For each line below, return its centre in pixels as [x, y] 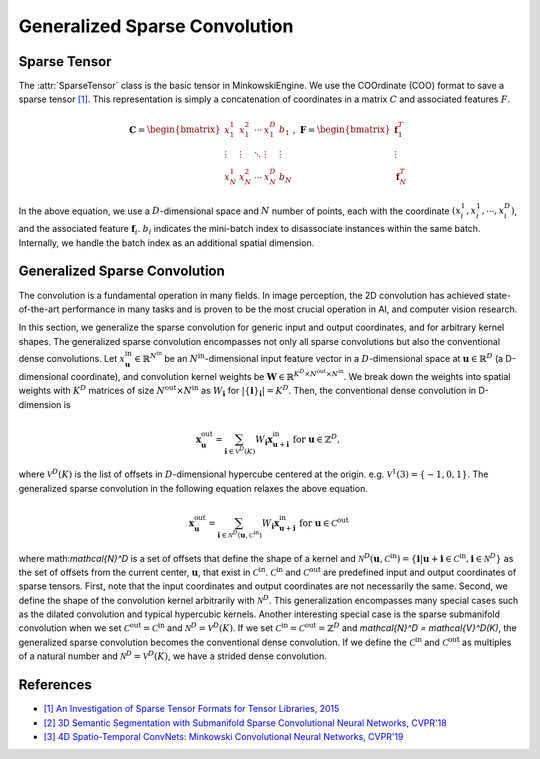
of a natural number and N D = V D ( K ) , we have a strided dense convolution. [172, 655]
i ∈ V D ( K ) [240, 450]
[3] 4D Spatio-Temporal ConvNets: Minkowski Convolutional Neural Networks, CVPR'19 [223, 736]
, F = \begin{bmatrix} [341, 129]
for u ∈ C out [324, 522]
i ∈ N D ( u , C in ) [239, 534]
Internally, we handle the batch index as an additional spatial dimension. [166, 242]
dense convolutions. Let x [71, 358]
